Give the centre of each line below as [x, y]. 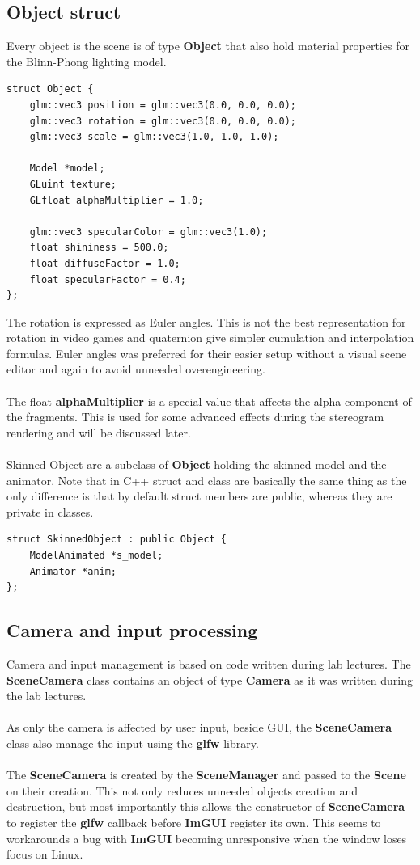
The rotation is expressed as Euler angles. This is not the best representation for [206, 321]
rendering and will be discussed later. [99, 432]
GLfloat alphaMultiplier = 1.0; [117, 200]
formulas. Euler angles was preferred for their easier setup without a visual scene [207, 353]
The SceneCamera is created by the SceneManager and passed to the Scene [206, 775]
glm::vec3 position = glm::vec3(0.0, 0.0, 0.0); [163, 105]
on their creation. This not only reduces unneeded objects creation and [182, 790]
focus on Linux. [45, 854]
